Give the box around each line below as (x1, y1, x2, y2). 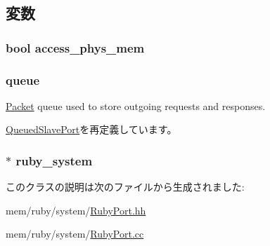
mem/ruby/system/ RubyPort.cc (6, 226, 144, 241)
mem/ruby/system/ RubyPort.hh (6, 203, 146, 217)
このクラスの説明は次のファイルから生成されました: (6, 179, 245, 194)
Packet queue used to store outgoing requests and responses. (6, 98, 266, 113)
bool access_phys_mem (6, 39, 145, 56)
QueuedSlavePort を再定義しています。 (6, 122, 177, 137)
